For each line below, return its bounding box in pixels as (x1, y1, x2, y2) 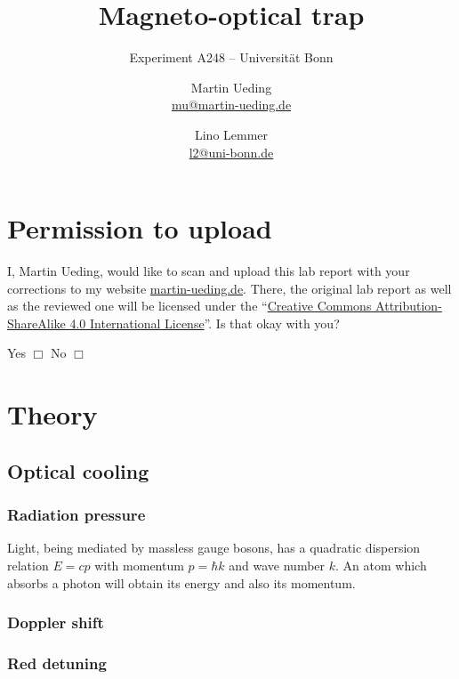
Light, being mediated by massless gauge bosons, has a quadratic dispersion (7, 538, 421, 557)
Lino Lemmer (194, 125, 269, 143)
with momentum (94, 555, 184, 574)
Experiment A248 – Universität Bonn (129, 48, 334, 67)
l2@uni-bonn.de (189, 142, 274, 161)
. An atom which (335, 555, 427, 574)
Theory (7, 396, 98, 432)
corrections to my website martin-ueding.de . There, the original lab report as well (7, 279, 452, 297)
